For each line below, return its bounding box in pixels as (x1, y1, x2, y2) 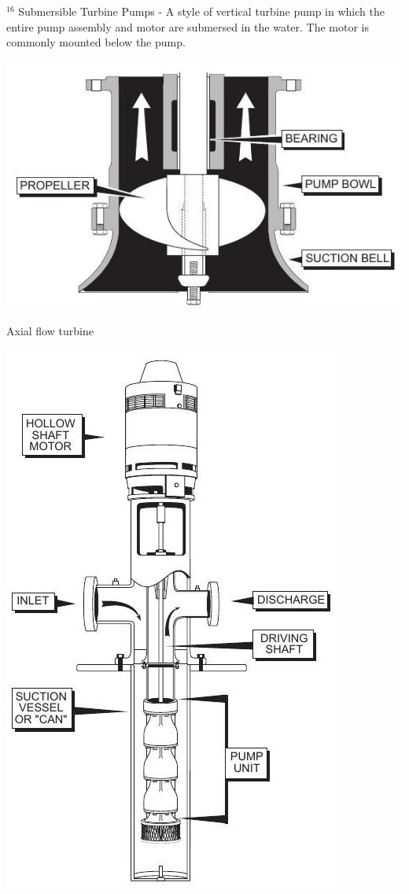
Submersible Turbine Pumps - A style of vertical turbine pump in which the (18, 3, 385, 19)
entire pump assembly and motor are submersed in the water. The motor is (6, 18, 370, 35)
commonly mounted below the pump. (6, 34, 186, 50)
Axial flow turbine (6, 322, 94, 338)
